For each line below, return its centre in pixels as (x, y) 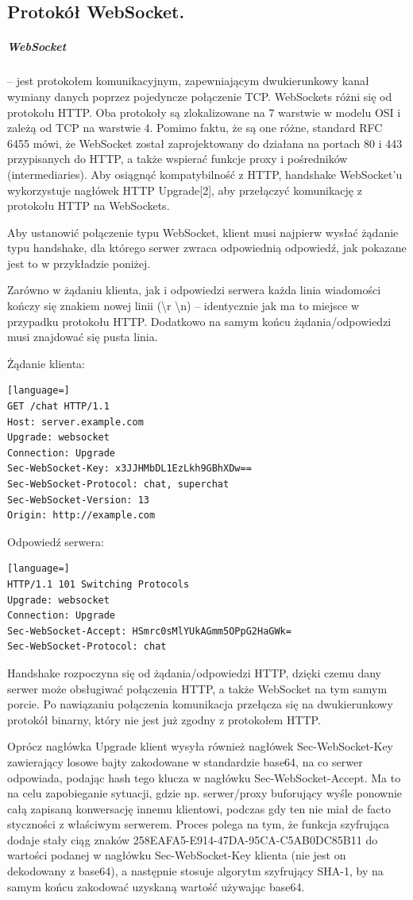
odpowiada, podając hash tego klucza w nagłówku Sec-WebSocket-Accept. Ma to (204, 777)
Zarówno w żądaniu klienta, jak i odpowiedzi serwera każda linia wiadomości (194, 290)
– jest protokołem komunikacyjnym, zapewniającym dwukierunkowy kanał (188, 81)
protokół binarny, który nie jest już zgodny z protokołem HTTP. (164, 719)
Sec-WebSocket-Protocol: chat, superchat (118, 484)
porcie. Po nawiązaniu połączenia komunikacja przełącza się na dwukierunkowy (200, 704)
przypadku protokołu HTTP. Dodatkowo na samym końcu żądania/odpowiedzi (199, 321)
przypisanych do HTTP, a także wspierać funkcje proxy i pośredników (178, 159)
